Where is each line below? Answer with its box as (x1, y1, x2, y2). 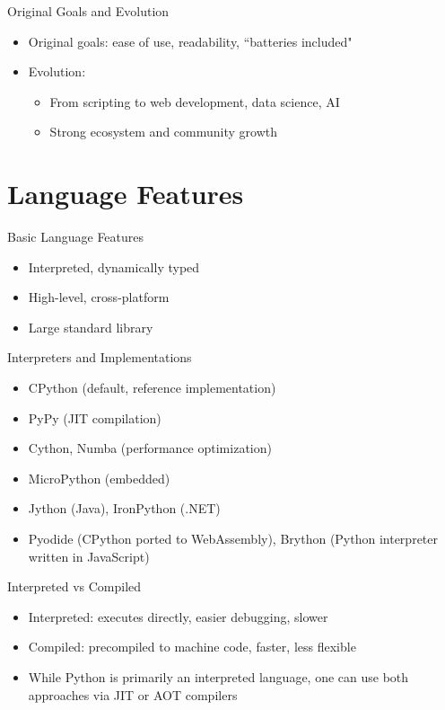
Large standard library (28, 317, 153, 336)
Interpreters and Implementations (7, 348, 192, 367)
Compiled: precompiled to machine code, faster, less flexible (28, 637, 356, 656)
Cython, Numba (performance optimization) (28, 439, 272, 457)
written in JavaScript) (28, 546, 150, 565)
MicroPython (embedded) (28, 468, 170, 487)
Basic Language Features (7, 227, 144, 246)
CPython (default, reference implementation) (28, 378, 276, 397)
